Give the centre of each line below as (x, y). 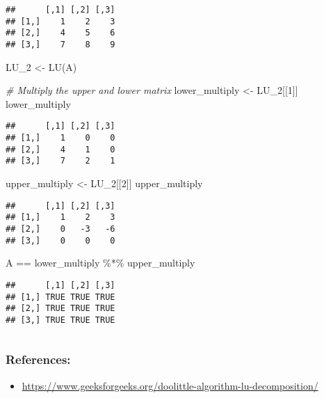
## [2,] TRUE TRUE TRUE (60, 309)
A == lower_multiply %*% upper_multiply (100, 263)
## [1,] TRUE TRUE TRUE (60, 297)
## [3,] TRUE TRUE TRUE (60, 320)
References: (38, 359)
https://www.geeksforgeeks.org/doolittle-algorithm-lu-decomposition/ (170, 385)
